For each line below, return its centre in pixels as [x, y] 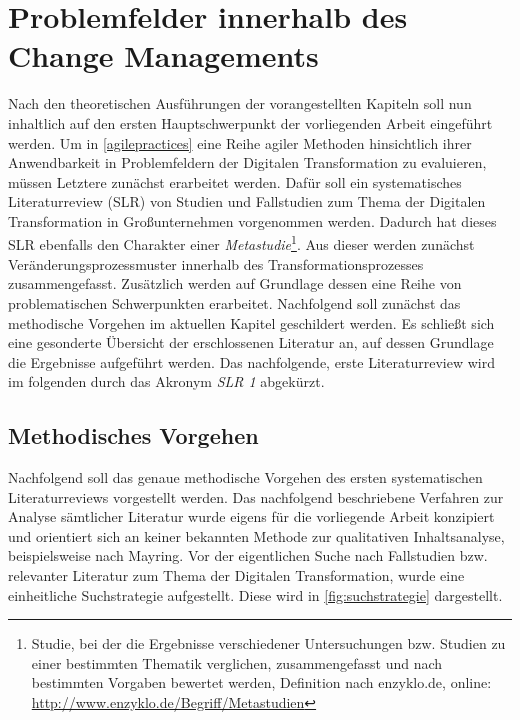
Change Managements [163, 55]
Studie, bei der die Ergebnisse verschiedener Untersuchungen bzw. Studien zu [268, 643]
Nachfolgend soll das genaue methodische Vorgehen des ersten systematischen [245, 477]
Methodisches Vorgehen [133, 435]
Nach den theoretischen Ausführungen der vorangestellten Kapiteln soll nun [240, 103]
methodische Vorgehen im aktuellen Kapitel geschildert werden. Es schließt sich [251, 322]
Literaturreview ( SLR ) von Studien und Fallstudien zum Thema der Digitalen [247, 201]
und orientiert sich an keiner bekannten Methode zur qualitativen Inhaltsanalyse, [256, 535]
